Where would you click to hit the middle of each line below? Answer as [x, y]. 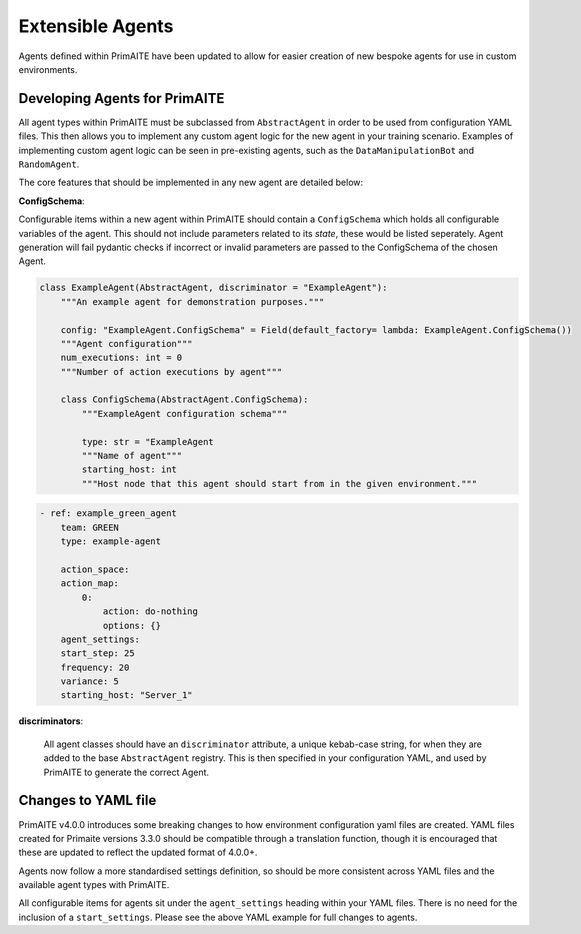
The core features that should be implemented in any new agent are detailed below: [191, 182]
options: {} [132, 625]
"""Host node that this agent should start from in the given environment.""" [279, 483]
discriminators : [51, 721]
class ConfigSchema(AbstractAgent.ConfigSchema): [184, 399]
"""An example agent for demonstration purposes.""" [192, 301]
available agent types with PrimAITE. [94, 885]
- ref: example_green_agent [108, 513]
